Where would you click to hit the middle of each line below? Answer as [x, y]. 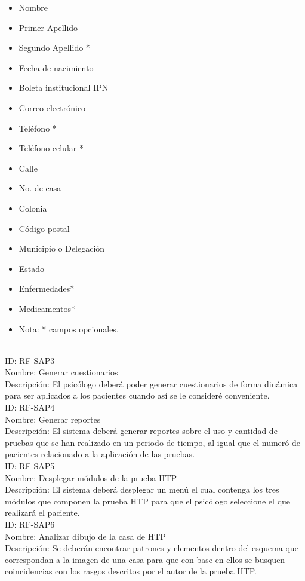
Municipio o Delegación [62, 248]
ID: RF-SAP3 [30, 360]
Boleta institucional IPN [64, 88]
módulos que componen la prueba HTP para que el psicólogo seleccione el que [148, 501]
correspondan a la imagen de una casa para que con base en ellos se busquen [145, 559]
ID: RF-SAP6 [30, 524]
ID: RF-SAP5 [30, 466]
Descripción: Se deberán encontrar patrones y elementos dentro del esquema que [152, 548]
